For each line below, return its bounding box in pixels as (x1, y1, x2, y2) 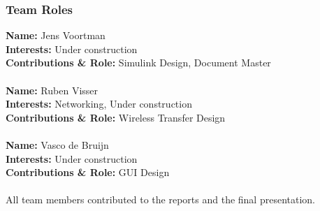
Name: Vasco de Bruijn (6, 137, 109, 152)
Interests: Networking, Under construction (6, 96, 192, 111)
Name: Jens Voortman (6, 28, 106, 43)
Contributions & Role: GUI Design (6, 165, 170, 180)
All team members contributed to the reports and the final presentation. (6, 192, 315, 207)
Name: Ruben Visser (6, 82, 99, 97)
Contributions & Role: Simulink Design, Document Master (6, 55, 271, 70)
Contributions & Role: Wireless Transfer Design (6, 110, 226, 124)
